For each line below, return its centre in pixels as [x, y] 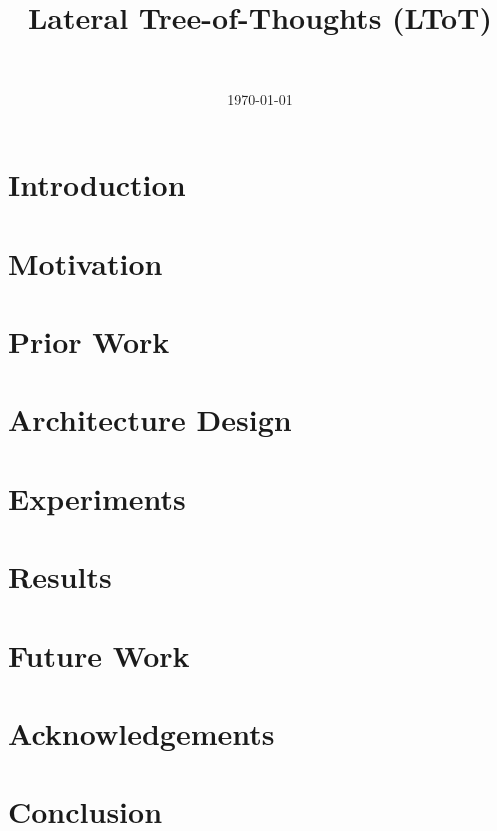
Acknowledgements [141, 732]
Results [60, 576]
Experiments [97, 497]
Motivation [85, 262]
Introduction [97, 184]
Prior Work [89, 341]
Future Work [99, 654]
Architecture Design [150, 419]
